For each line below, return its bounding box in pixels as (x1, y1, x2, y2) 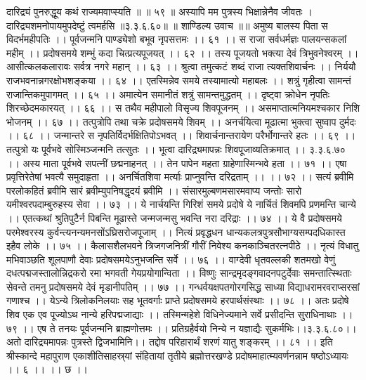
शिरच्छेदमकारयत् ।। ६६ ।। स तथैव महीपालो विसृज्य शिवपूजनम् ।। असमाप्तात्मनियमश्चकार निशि (6, 100, 360, 115)
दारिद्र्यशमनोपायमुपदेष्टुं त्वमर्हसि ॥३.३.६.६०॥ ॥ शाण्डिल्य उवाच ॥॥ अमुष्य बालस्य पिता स (6, 18, 328, 32)
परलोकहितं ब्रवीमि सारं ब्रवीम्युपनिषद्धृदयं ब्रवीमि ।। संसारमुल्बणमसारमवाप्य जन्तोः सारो (6, 183, 302, 197)
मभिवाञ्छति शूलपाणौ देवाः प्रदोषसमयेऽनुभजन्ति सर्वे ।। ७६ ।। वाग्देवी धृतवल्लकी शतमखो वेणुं (6, 251, 335, 266)
